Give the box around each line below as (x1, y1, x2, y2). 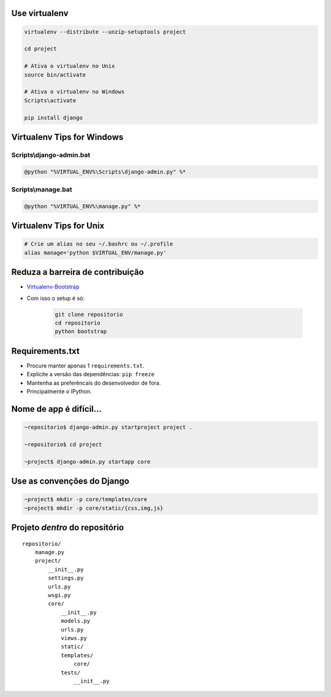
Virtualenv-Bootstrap (26, 283, 80, 291)
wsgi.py (48, 592, 71, 599)
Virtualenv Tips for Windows (11, 132, 124, 142)
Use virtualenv (11, 8, 69, 18)
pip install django (24, 114, 83, 121)
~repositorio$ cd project (24, 441, 102, 448)
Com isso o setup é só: (26, 295, 85, 302)
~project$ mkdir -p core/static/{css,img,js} (24, 504, 164, 512)
